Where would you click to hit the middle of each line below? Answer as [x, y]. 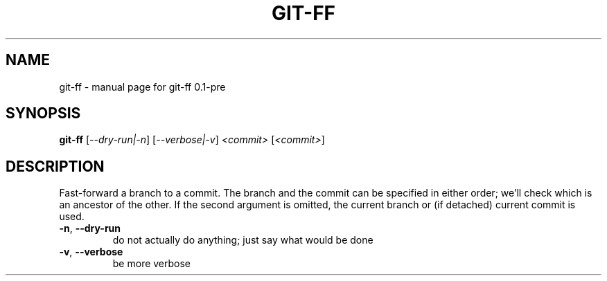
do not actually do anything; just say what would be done [243, 240]
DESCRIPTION [55, 166]
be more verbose [152, 264]
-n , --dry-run [90, 228]
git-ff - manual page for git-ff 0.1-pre [142, 87]
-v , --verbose [91, 252]
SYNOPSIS [43, 114]
